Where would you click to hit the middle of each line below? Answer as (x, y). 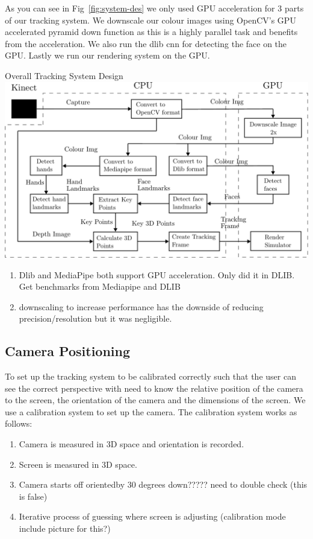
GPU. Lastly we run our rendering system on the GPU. (107, 55)
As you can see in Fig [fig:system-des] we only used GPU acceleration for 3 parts (154, 8)
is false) (33, 496)
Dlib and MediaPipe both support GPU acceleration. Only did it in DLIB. (157, 274)
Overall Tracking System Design (64, 75)
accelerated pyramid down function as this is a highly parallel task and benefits (151, 32)
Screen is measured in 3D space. (78, 464)
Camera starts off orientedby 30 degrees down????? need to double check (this (163, 484)
